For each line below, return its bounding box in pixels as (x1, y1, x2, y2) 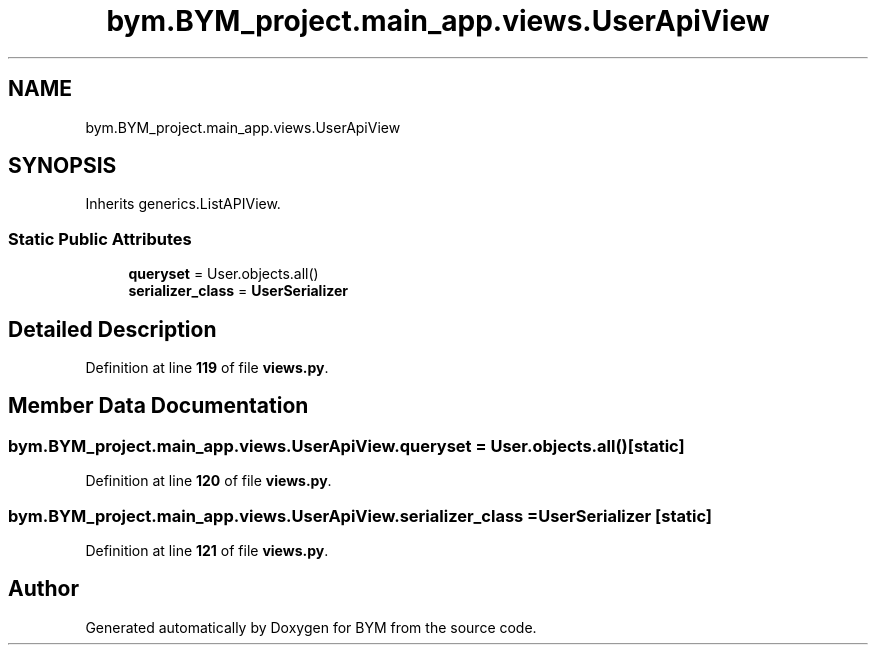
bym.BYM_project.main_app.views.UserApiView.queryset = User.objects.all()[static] (8, 435, 685, 456)
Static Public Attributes (8, 228, 192, 249)
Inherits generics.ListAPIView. (85, 195, 281, 213)
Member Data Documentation (8, 393, 309, 419)
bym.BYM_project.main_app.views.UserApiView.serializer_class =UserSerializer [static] (8, 505, 712, 526)
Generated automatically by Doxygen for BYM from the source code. (85, 618, 537, 636)
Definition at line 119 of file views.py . (85, 359, 329, 377)
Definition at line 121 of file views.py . (85, 542, 329, 559)
